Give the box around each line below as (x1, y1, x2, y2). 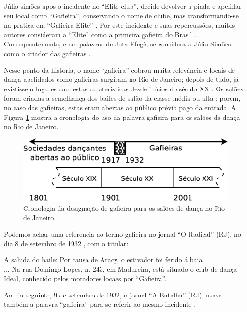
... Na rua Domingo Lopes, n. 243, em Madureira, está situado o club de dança (4, 264, 237, 274)
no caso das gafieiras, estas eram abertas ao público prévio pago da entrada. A (4, 102, 236, 112)
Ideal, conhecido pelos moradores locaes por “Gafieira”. (4, 273, 167, 283)
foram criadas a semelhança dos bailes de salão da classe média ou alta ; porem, (4, 93, 241, 103)
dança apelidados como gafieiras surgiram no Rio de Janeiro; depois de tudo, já (4, 74, 239, 84)
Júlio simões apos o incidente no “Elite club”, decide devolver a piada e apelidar (4, 1, 242, 11)
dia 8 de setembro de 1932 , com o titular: (4, 238, 129, 248)
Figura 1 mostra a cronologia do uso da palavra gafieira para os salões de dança (4, 112, 240, 122)
